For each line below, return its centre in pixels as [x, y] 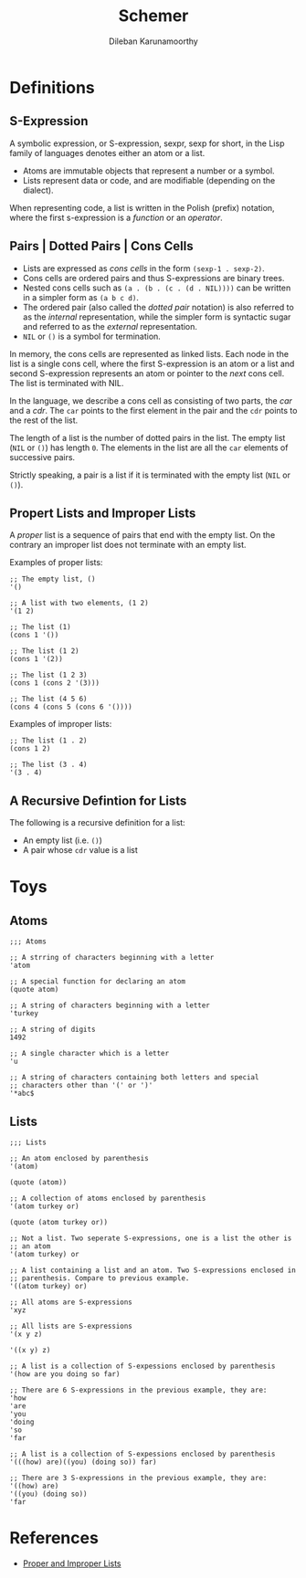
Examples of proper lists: [56, 563]
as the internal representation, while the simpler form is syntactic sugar [157, 317]
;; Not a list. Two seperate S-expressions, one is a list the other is [151, 1238]
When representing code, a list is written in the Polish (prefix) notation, [142, 207]
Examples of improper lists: [61, 724]
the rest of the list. [44, 420]
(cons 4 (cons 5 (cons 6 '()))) [71, 707]
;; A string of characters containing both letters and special [134, 1078]
